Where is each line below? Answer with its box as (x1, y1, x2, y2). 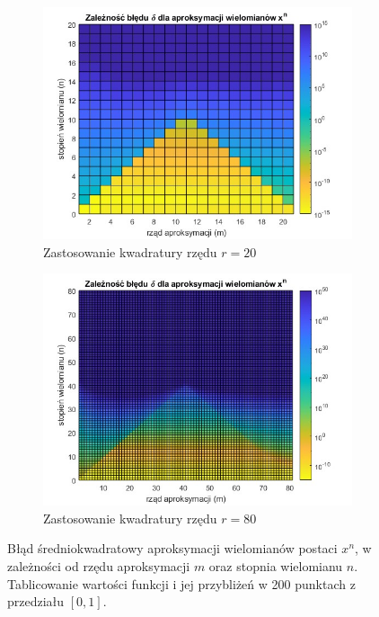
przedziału (7, 592, 65, 611)
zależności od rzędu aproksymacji (7, 556, 190, 575)
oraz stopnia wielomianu (208, 556, 343, 575)
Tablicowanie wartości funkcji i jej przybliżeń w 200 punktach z (7, 574, 356, 593)
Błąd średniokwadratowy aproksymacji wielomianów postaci (7, 539, 338, 558)
